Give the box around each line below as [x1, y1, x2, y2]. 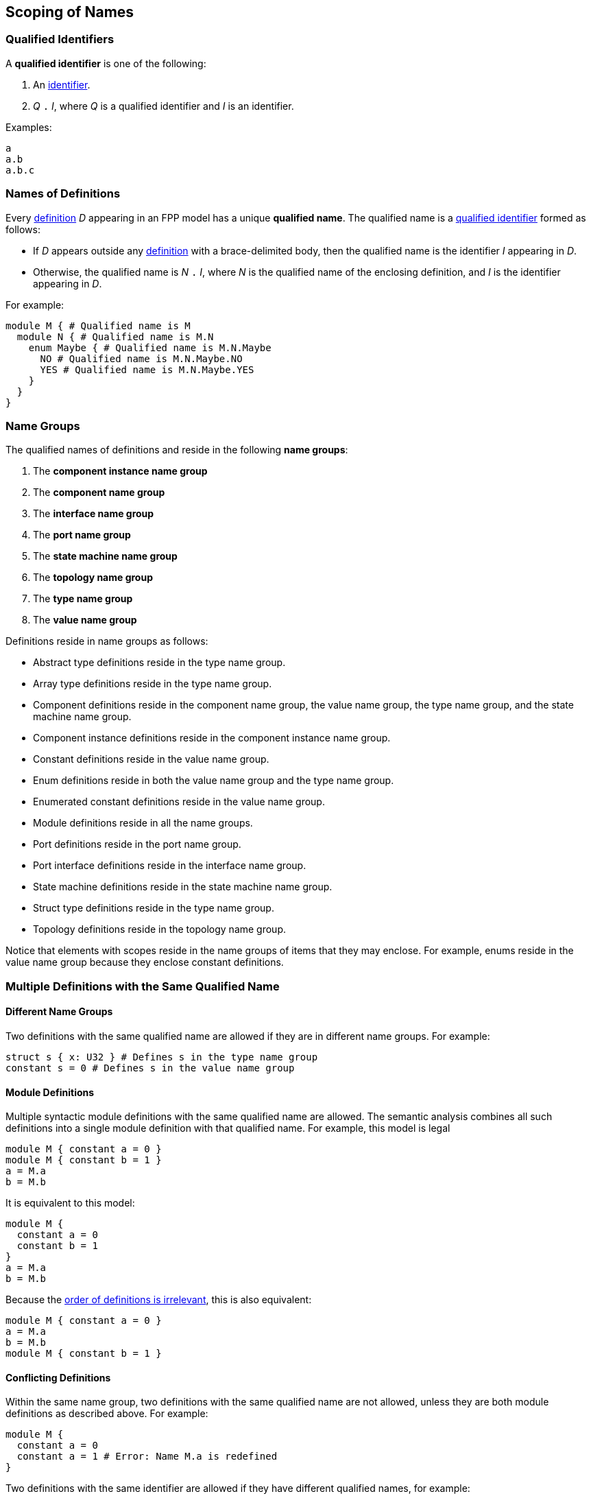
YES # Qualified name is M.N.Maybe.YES [40, 364, 254, 375]
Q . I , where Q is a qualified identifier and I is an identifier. [33, 99, 294, 112]
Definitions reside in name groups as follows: [5, 635, 208, 648]
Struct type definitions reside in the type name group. [33, 902, 274, 914]
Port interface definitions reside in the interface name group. [33, 859, 306, 872]
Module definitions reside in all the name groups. [33, 817, 253, 829]
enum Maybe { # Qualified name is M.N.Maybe [28, 342, 272, 353]
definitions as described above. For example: [5, 1408, 208, 1420]
